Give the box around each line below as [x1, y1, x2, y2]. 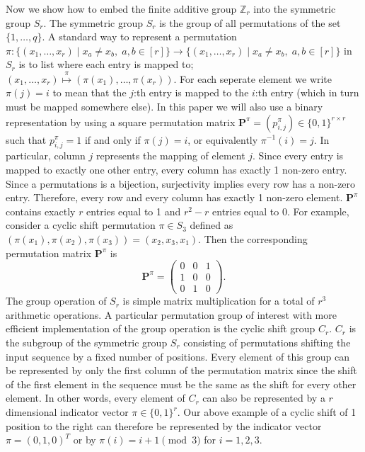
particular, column [6, 148, 86, 163]
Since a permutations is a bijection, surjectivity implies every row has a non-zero [6, 176, 356, 191]
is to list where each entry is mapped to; [18, 57, 194, 72]
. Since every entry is [253, 148, 344, 163]
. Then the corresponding [198, 231, 308, 246]
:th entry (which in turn [255, 85, 359, 100]
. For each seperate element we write [173, 71, 332, 86]
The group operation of [6, 293, 107, 308]
